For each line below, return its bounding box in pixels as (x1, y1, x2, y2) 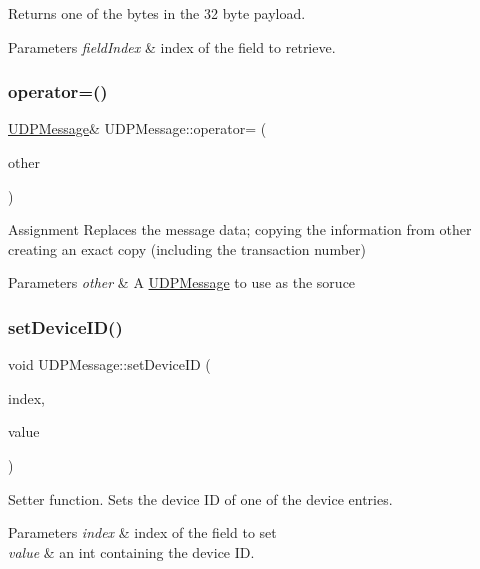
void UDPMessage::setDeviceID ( (8, 354, 211, 375)
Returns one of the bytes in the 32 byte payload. (8, 3, 306, 23)
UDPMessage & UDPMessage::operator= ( (8, 118, 267, 139)
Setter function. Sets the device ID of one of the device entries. (8, 488, 393, 509)
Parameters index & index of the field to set (8, 522, 277, 543)
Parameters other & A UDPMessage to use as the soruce (8, 272, 356, 293)
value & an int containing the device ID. (8, 541, 255, 562)
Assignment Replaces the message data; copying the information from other (8, 219, 472, 240)
